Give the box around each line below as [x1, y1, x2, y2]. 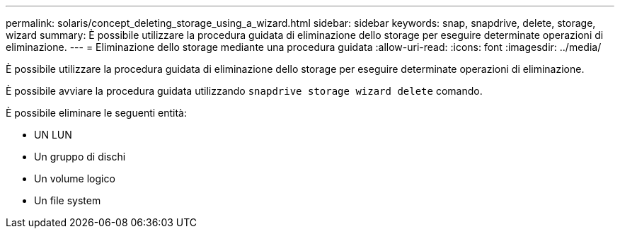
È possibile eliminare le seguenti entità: [6, 107, 188, 119]
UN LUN [34, 129, 72, 141]
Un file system [34, 194, 101, 206]
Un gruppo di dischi [34, 151, 126, 163]
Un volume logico [34, 172, 115, 185]
